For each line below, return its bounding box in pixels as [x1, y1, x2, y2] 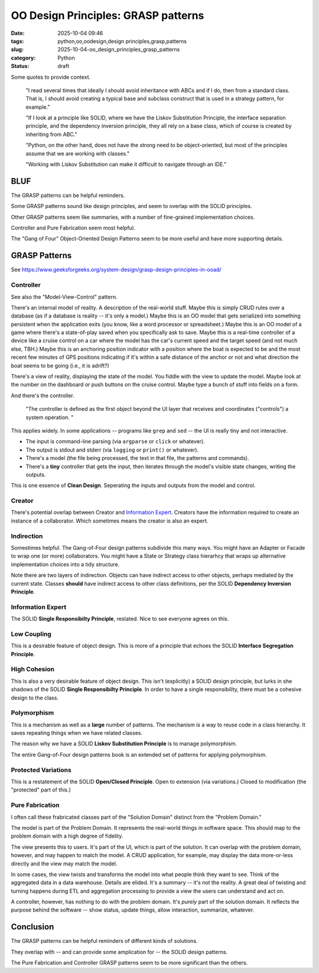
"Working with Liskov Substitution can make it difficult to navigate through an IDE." [25, 161, 227, 168]
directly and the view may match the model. [11, 860, 118, 867]
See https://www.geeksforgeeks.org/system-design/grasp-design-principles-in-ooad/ [11, 266, 222, 273]
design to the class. [11, 694, 59, 701]
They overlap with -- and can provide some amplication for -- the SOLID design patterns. [11, 948, 228, 955]
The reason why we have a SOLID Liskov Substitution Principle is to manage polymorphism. [11, 740, 237, 747]
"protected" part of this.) [11, 786, 71, 793]
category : [11, 54, 36, 61]
